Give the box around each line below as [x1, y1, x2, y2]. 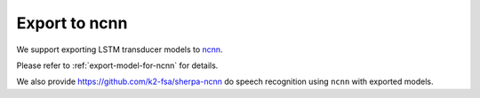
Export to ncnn [16, 13, 128, 33]
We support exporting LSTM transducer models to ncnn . [16, 44, 223, 55]
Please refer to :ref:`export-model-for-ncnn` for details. [16, 60, 219, 71]
